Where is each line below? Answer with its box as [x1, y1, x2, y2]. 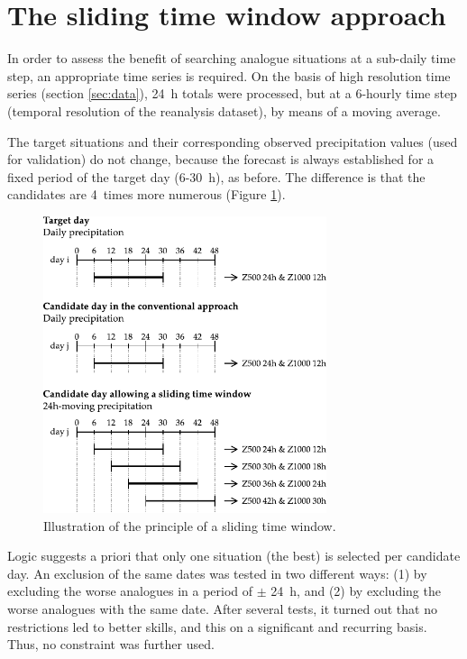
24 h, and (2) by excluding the [270, 581, 441, 600]
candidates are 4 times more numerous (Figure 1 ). [7, 185, 286, 204]
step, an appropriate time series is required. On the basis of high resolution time [7, 66, 451, 85]
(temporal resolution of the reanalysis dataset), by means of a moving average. [7, 101, 441, 120]
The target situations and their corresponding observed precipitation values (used [7, 132, 458, 151]
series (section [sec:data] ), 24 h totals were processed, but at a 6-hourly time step [7, 84, 457, 103]
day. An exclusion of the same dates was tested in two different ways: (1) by [7, 563, 427, 582]
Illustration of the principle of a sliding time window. [43, 516, 336, 535]
